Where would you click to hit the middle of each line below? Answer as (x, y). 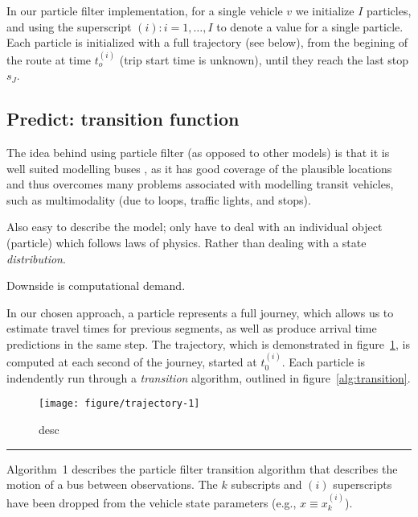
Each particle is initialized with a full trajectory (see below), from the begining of (207, 42)
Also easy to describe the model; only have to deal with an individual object (195, 227)
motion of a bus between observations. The (112, 484)
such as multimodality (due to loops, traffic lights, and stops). (159, 199)
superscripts (363, 484)
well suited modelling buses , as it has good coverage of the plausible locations (199, 168)
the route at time (49, 59)
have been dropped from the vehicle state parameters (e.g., (152, 502)
